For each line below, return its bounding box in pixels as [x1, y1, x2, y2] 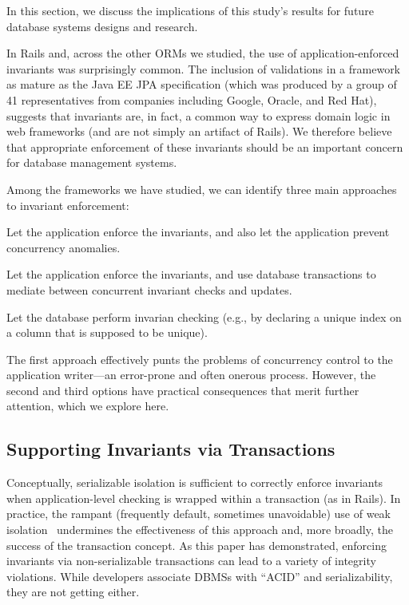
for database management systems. [6, 154, 177, 171]
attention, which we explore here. [6, 397, 169, 414]
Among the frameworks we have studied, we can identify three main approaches [6, 180, 397, 197]
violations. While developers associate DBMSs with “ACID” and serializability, [6, 567, 393, 584]
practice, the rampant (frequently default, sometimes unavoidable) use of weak [6, 505, 391, 522]
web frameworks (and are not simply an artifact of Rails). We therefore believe [6, 123, 392, 140]
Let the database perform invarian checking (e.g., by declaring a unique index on [6, 308, 402, 325]
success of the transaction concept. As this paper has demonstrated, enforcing [6, 536, 387, 553]
